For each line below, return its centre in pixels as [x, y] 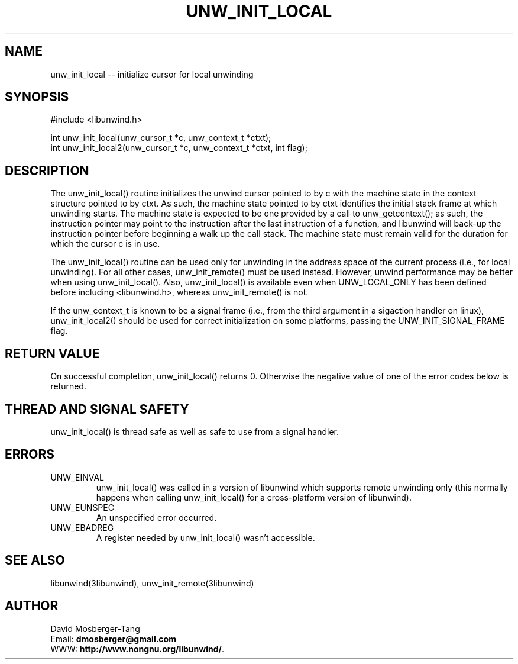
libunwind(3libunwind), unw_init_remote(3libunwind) [152, 583]
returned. [68, 386]
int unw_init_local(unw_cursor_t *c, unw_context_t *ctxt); [161, 138]
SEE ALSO [35, 560]
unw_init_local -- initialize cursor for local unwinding [152, 74]
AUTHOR [32, 606]
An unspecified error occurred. [156, 517]
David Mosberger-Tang [95, 628]
